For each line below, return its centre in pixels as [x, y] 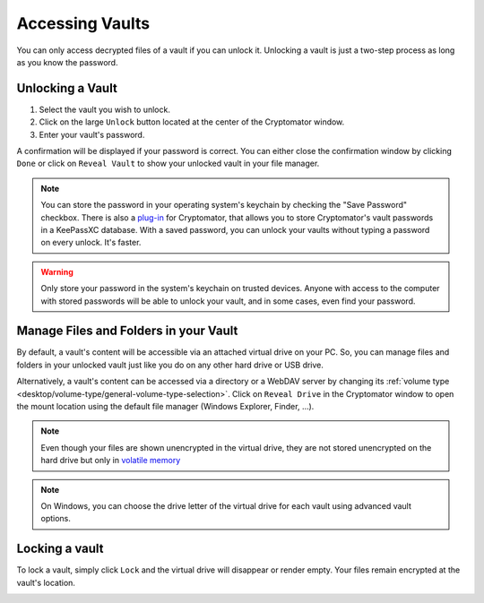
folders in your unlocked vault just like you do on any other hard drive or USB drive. [170, 365]
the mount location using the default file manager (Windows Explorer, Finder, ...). [165, 406]
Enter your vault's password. [92, 134]
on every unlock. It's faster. [91, 243]
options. [56, 519]
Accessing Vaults [83, 23]
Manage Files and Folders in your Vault [127, 331]
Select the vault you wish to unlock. [104, 109]
